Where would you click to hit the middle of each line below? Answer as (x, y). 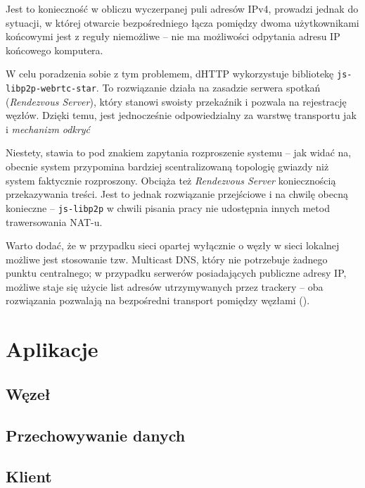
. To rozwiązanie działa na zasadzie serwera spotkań (208, 88)
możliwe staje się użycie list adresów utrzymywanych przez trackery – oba (165, 286)
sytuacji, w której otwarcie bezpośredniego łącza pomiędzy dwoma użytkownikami (182, 22)
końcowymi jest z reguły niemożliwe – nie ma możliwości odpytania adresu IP (173, 36)
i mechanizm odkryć (48, 129)
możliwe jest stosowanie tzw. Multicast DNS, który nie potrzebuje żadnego (167, 259)
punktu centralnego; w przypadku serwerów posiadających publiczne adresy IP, (176, 273)
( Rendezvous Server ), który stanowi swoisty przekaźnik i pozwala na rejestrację (176, 101)
